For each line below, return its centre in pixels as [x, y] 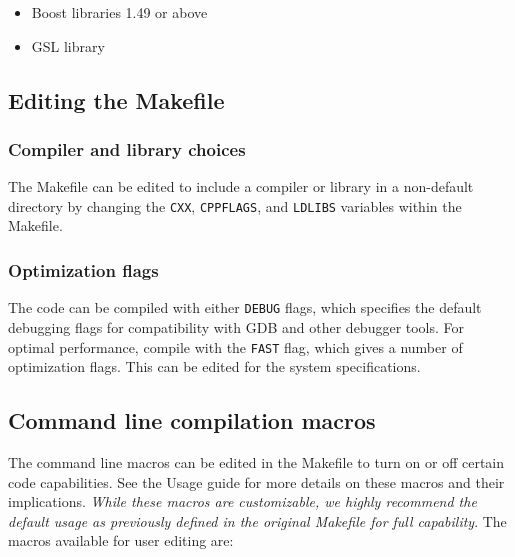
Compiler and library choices [127, 148]
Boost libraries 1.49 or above [119, 12]
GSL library [68, 45]
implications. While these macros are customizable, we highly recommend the [242, 501]
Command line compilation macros [192, 420]
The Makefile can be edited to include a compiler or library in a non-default [241, 186]
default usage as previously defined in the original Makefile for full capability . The [257, 520]
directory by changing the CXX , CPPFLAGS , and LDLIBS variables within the [235, 205]
